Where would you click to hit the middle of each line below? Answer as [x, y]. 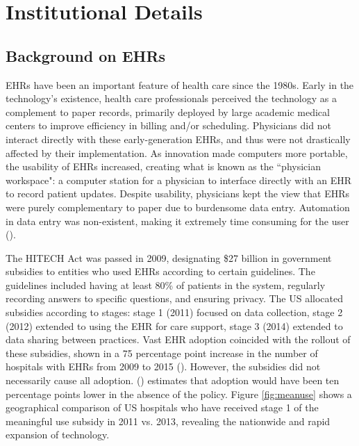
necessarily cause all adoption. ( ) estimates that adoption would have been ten [173, 380]
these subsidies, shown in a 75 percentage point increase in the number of [162, 353]
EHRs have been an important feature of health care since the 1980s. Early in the [180, 84]
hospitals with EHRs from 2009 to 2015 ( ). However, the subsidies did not [163, 366]
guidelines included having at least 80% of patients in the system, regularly [166, 284]
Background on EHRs [86, 55]
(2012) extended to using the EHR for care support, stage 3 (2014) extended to [174, 325]
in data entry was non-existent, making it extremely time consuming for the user [177, 221]
